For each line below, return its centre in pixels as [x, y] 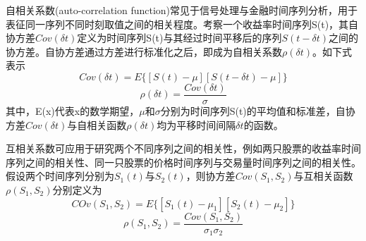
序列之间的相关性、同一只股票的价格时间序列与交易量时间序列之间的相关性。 [183, 162]
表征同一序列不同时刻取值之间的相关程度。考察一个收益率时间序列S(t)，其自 [182, 24]
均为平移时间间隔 [196, 124]
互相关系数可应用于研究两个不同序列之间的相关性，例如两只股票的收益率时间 [183, 148]
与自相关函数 [97, 124]
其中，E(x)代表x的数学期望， [73, 111]
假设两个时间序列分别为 [60, 176]
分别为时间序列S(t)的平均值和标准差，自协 [258, 111]
